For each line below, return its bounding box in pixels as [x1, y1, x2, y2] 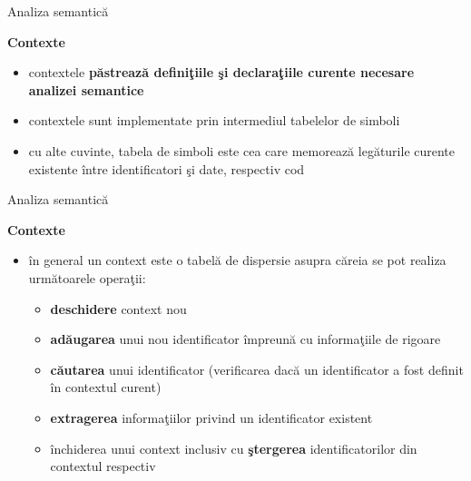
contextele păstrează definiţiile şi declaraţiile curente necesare [28, 63, 415, 82]
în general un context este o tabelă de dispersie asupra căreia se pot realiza [28, 250, 446, 270]
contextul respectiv [50, 456, 156, 476]
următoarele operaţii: [28, 268, 146, 287]
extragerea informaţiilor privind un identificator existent [50, 407, 373, 427]
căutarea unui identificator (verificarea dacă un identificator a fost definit [50, 359, 464, 378]
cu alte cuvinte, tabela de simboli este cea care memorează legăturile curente [28, 141, 456, 160]
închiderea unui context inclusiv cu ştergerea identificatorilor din [50, 438, 417, 457]
